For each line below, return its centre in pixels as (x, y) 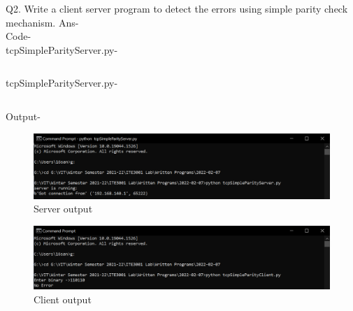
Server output (63, 209)
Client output (63, 299)
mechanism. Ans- (42, 22)
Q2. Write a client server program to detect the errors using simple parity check (177, 8)
